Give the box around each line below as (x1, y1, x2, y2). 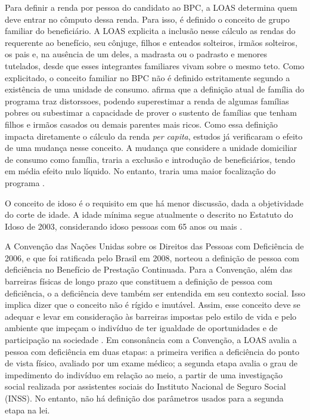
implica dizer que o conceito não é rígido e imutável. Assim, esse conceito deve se (5, 298, 300, 311)
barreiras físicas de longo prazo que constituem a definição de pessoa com (5, 275, 272, 288)
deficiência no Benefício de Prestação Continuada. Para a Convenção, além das (5, 263, 293, 276)
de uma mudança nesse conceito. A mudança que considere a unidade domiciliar (5, 141, 297, 154)
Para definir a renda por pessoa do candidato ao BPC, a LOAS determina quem (5, 1, 297, 13)
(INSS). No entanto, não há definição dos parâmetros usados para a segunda (5, 392, 284, 404)
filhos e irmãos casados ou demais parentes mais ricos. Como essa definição (5, 118, 278, 130)
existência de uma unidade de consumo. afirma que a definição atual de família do (5, 83, 305, 95)
